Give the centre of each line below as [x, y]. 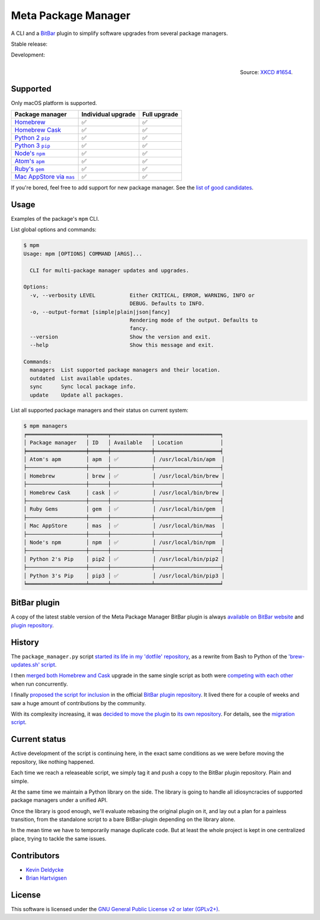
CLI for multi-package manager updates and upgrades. [110, 270]
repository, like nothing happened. [53, 762]
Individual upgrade [108, 115]
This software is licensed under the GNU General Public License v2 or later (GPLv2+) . [116, 909]
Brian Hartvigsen [47, 878]
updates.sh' [25, 665]
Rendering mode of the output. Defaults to [193, 320]
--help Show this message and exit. [122, 345]
